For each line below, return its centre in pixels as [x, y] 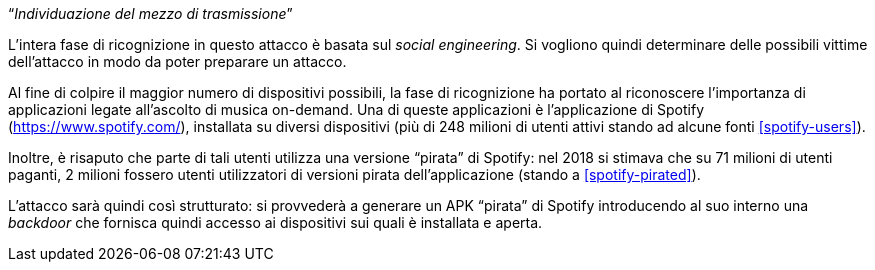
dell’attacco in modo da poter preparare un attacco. [177, 61]
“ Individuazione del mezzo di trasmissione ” [150, 13]
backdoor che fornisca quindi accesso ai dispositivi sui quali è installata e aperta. [275, 222]
